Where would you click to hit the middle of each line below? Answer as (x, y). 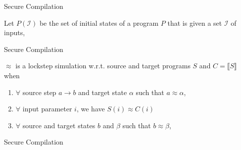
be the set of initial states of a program (99, 23)
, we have (91, 109)
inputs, (15, 32)
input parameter (47, 109)
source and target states (59, 125)
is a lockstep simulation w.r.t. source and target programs (103, 66)
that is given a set (195, 23)
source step (39, 92)
